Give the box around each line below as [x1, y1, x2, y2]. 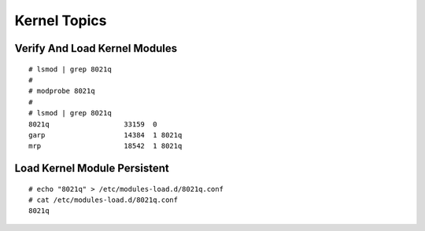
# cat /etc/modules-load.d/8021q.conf [28, 196, 179, 204]
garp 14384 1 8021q [28, 130, 183, 139]
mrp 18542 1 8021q [28, 141, 183, 151]
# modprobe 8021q [28, 86, 95, 96]
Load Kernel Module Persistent [14, 162, 169, 175]
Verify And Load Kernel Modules [14, 42, 177, 55]
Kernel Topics [14, 12, 107, 29]
